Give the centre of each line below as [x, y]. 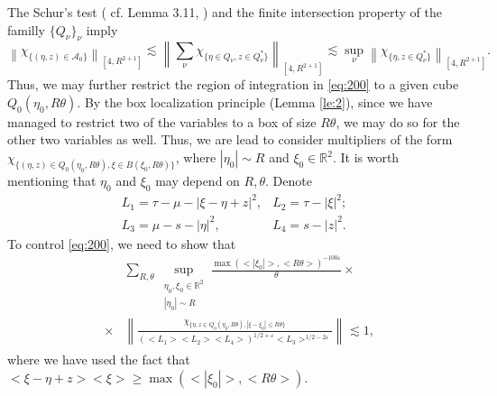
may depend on [198, 180]
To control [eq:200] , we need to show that [122, 243]
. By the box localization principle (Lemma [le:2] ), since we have [255, 101]
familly [27, 29]
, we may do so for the [398, 121]
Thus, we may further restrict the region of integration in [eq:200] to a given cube [233, 84]
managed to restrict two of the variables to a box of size [162, 121]
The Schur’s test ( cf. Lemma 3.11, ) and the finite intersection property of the [225, 12]
